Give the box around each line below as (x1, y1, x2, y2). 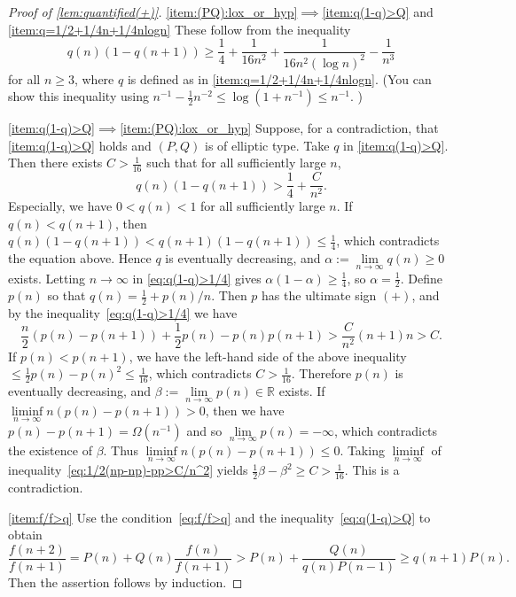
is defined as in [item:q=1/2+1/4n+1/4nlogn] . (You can (127, 69, 432, 88)
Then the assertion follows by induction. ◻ (8, 572, 243, 591)
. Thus (103, 440, 138, 459)
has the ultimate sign (262, 286, 377, 305)
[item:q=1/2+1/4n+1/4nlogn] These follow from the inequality (8, 19, 351, 38)
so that (47, 286, 86, 305)
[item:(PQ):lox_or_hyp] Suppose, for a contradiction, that (120, 119, 439, 137)
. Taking (340, 440, 385, 459)
